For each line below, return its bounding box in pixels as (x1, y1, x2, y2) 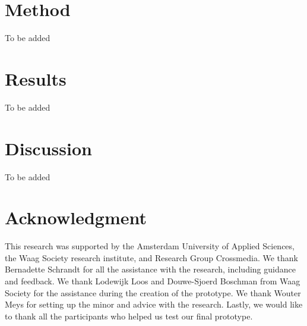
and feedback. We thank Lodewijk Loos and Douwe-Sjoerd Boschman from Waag (5, 275, 300, 287)
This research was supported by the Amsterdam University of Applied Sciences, (5, 240, 295, 252)
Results (5, 66, 67, 90)
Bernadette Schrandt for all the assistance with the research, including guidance (5, 263, 296, 275)
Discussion (5, 136, 92, 160)
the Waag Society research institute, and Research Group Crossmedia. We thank (5, 251, 298, 264)
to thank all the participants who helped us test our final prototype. (5, 309, 253, 322)
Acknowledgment (5, 205, 147, 230)
